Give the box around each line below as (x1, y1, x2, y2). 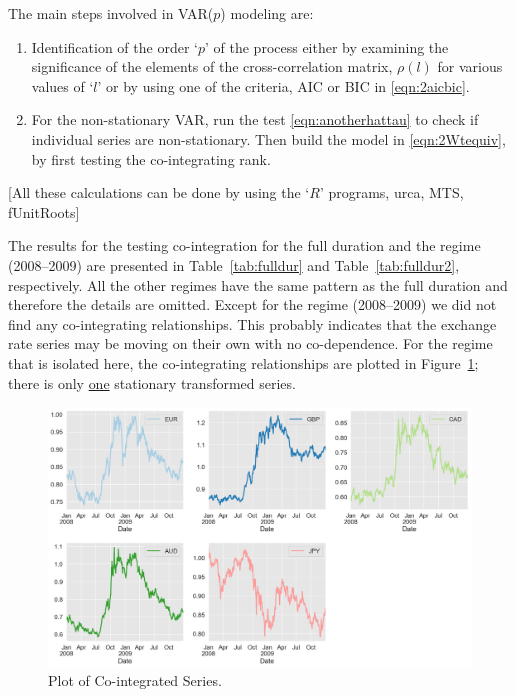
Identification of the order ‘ (31, 36, 198, 57)
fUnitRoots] (8, 201, 80, 222)
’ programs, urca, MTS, (319, 182, 464, 203)
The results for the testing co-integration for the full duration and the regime (8, 235, 481, 256)
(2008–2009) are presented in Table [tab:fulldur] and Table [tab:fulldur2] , (8, 254, 460, 275)
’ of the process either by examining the (205, 36, 449, 57)
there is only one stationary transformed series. (8, 372, 296, 393)
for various (437, 56, 503, 77)
